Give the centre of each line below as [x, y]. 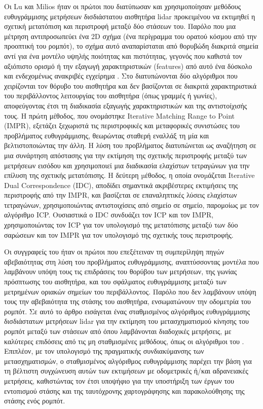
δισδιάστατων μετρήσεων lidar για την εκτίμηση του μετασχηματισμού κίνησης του [126, 321]
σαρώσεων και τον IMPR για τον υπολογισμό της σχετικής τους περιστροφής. [119, 234]
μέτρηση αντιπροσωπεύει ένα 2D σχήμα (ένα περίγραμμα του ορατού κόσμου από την [130, 36]
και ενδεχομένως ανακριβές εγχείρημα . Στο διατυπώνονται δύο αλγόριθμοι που [121, 76]
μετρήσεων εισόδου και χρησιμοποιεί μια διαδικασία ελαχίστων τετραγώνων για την [127, 165]
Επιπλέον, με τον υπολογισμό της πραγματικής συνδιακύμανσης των [104, 351]
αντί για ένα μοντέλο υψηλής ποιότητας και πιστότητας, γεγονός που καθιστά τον [123, 55]
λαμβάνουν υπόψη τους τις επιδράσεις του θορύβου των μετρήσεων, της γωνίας [121, 271]
